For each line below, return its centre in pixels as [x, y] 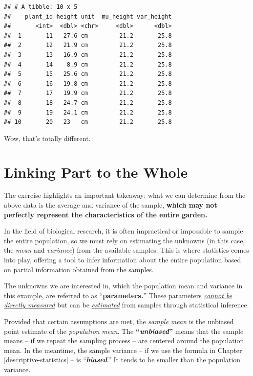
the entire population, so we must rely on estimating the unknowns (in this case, [125, 240]
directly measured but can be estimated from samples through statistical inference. [126, 305]
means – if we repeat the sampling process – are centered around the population [124, 341]
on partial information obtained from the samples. [79, 269]
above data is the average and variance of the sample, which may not [111, 205]
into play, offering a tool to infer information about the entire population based [123, 259]
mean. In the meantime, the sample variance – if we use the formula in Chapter [123, 350]
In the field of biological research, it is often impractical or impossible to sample [124, 231]
